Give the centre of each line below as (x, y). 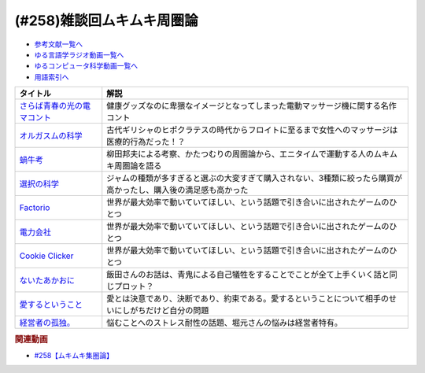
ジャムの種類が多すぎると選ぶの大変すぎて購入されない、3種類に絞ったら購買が (255, 179)
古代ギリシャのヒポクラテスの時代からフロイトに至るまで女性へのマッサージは (252, 130)
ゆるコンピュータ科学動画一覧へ (86, 66)
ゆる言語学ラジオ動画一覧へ (79, 54)
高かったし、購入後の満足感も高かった (177, 190)
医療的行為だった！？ (146, 142)
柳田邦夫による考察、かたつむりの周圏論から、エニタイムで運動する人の (240, 154)
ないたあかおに (47, 281)
